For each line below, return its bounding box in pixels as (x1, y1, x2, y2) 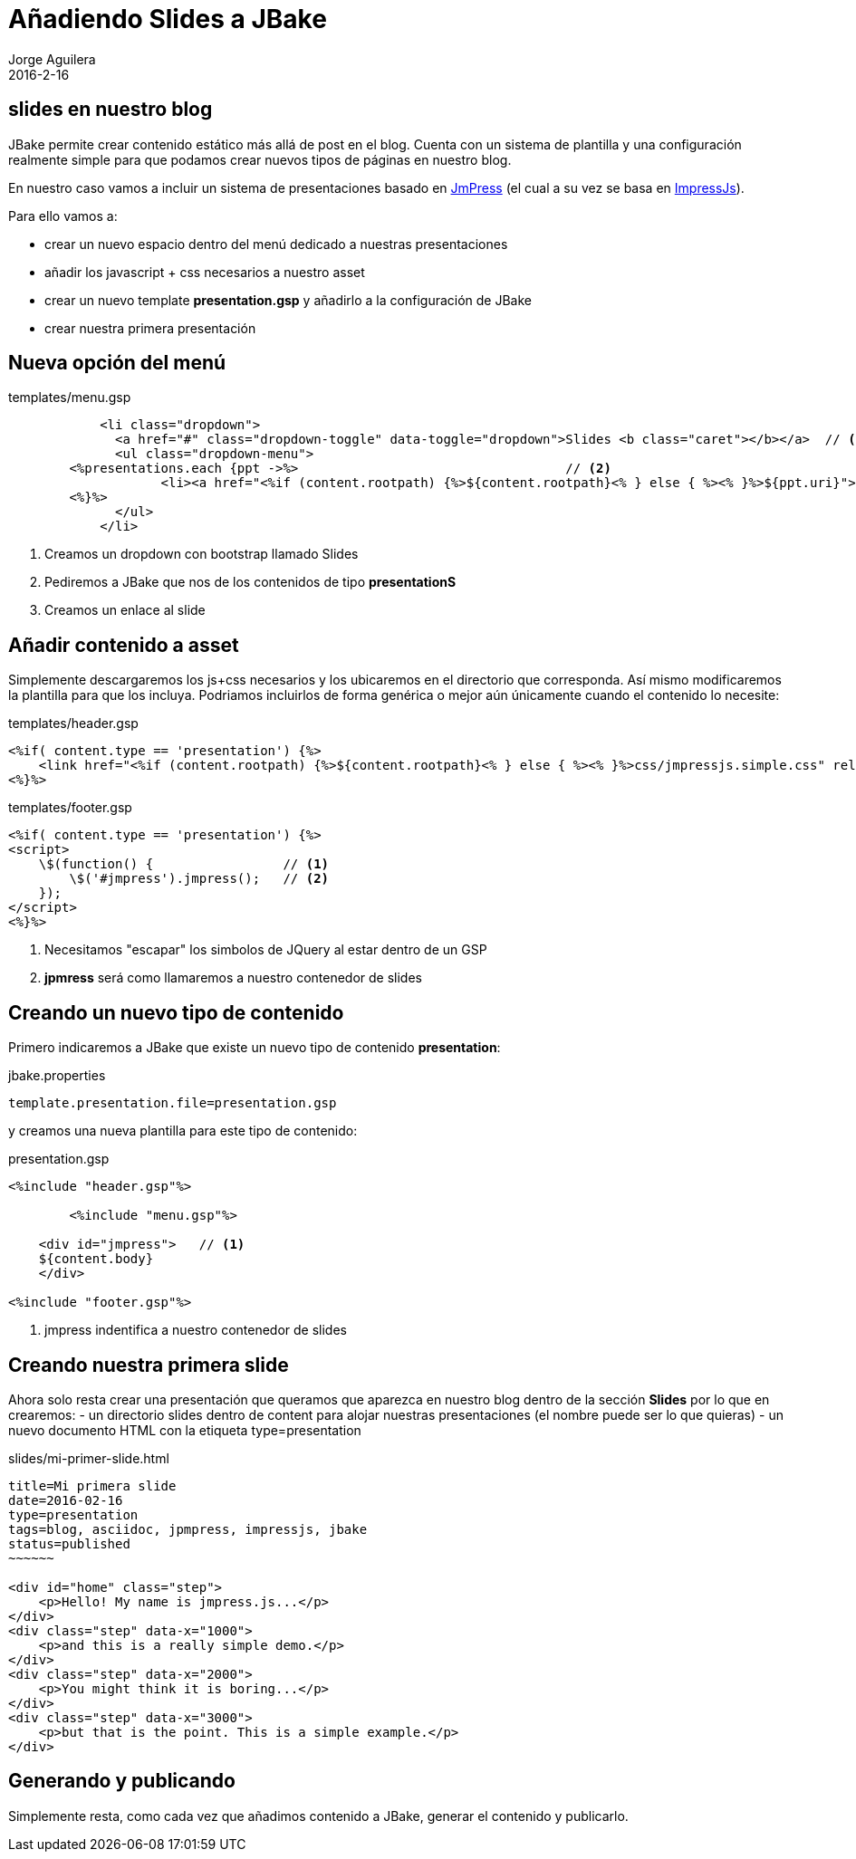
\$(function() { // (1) (38, 857, 330, 872)
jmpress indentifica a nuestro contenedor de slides (44, 1322, 347, 1338)
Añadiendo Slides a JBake (8, 4, 327, 34)
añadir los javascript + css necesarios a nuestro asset (44, 264, 365, 280)
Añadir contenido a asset (8, 633, 239, 656)
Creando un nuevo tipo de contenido (8, 1001, 344, 1024)
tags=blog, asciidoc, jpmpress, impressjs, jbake (8, 1521, 368, 1537)
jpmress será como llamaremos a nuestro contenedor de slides (44, 970, 422, 986)
